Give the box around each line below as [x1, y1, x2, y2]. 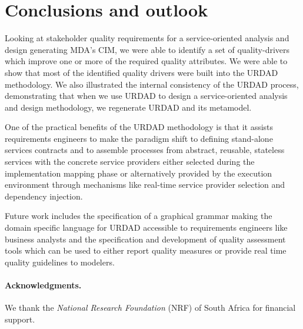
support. [5, 313, 35, 325]
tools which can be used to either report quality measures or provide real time [5, 244, 287, 257]
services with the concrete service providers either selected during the [5, 155, 255, 168]
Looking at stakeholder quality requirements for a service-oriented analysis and [5, 32, 289, 44]
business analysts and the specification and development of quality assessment [5, 232, 286, 245]
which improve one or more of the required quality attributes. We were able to [5, 55, 288, 67]
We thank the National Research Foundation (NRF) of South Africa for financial [5, 301, 296, 314]
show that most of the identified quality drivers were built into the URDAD [5, 66, 278, 78]
